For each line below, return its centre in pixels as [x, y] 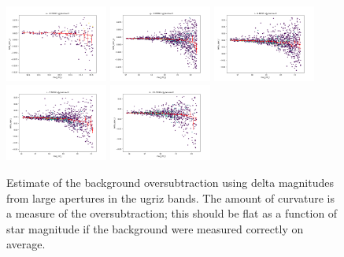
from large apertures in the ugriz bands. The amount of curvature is [171, 197]
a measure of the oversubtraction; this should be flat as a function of [172, 213]
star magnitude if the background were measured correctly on [155, 228]
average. [26, 244]
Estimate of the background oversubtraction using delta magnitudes [170, 182]
